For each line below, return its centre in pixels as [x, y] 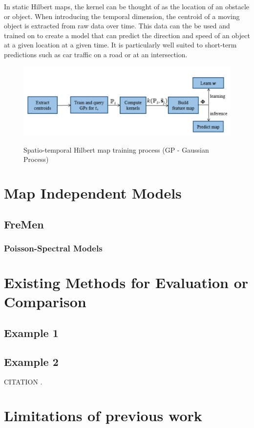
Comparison [45, 302]
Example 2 [31, 361]
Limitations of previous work [103, 416]
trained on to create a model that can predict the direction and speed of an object [127, 35]
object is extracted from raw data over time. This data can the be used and [117, 26]
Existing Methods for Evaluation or [126, 282]
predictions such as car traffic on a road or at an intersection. [96, 54]
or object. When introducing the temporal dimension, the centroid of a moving [122, 16]
